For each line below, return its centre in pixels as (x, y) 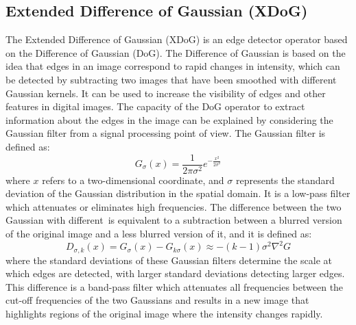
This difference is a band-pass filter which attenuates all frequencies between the (175, 286)
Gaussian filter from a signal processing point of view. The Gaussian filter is (166, 133)
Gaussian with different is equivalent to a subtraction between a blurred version (174, 220)
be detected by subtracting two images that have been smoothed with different (171, 79)
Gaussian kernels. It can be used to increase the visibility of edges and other (166, 93)
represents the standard (285, 180)
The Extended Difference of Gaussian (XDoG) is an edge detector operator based (177, 39)
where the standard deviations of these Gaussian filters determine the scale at (169, 260)
